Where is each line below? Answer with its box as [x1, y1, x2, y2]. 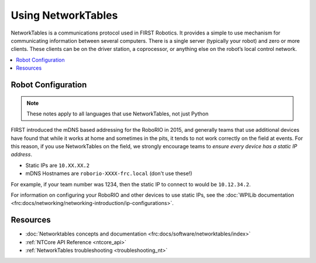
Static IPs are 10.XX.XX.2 [25, 162, 90, 169]
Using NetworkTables [11, 9, 118, 22]
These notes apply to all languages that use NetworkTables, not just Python [26, 110, 209, 117]
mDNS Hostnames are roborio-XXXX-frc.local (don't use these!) [25, 170, 193, 177]
